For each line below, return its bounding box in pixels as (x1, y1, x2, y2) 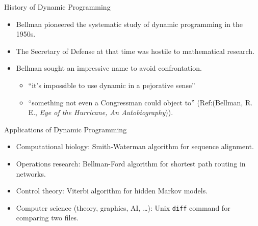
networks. (16, 168, 46, 179)
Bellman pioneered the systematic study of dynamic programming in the (16, 18, 243, 29)
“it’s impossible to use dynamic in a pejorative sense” (28, 79, 195, 90)
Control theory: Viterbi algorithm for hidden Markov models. (16, 185, 208, 196)
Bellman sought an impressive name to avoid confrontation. (16, 63, 202, 73)
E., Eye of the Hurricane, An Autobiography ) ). (28, 107, 173, 118)
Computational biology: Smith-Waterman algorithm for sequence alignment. (16, 141, 254, 152)
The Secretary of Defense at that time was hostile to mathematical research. (16, 45, 255, 56)
